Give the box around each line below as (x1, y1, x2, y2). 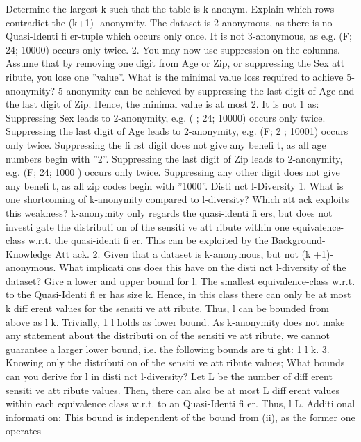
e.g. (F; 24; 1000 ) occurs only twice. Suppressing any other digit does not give (6, 165, 340, 179)
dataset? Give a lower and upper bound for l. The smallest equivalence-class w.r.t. (6, 273, 355, 288)
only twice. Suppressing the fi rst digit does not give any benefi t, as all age (6, 137, 326, 152)
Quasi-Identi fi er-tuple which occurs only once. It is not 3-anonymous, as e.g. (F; (6, 28, 352, 43)
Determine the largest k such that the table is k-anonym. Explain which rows (6, 1, 335, 15)
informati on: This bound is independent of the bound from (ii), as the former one (6, 409, 355, 424)
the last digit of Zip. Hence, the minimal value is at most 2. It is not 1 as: (6, 97, 319, 111)
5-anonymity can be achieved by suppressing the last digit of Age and (58, 83, 355, 97)
